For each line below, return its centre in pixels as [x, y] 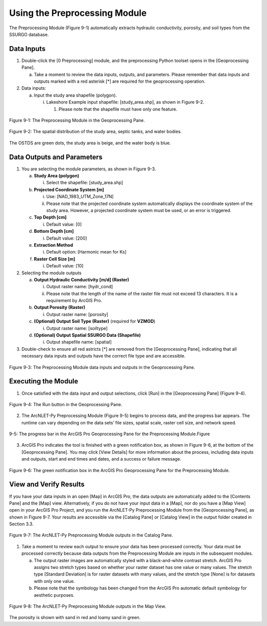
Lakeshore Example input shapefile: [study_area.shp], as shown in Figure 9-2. [125, 102]
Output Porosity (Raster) [60, 308]
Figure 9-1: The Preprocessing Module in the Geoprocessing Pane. [77, 120]
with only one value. [54, 581]
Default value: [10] [65, 266]
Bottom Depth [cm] [54, 231]
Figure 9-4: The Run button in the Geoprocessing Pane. [66, 404]
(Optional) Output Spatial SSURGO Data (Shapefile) [87, 335]
